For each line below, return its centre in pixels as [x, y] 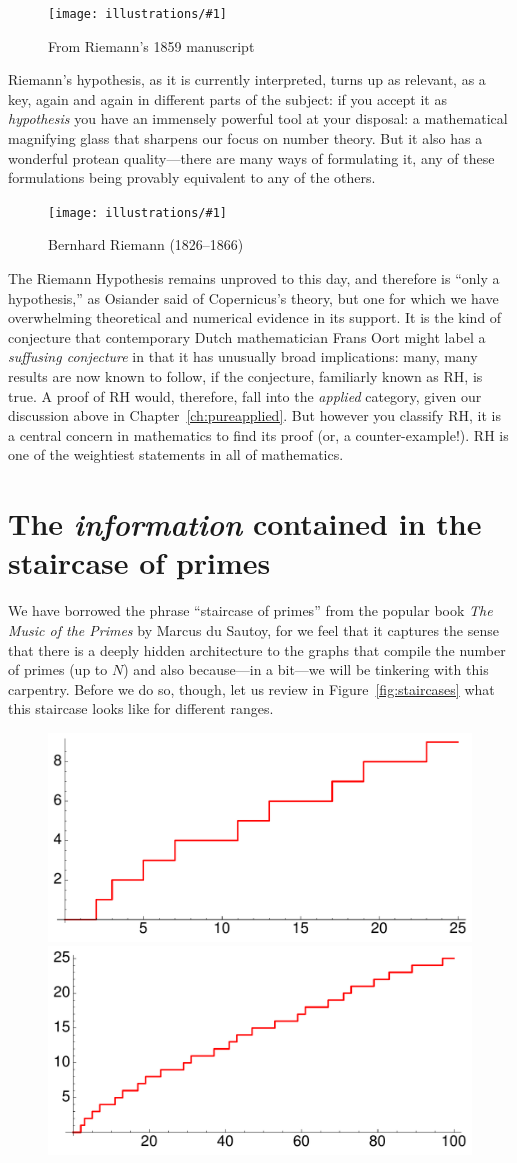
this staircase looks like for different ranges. [141, 708]
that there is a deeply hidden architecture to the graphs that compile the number [257, 649]
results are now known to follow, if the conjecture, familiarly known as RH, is [245, 376]
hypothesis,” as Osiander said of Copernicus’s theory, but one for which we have [253, 297]
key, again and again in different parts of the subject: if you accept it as [227, 98]
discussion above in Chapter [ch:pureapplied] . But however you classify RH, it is [254, 415]
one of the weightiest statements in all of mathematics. [176, 454]
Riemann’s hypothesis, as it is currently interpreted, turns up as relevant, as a [247, 79]
